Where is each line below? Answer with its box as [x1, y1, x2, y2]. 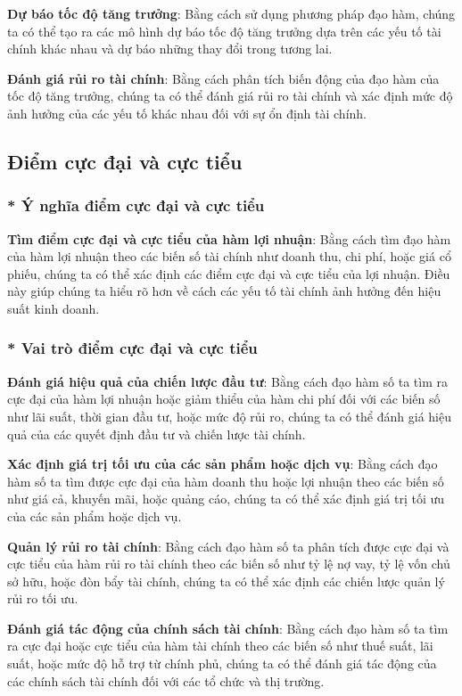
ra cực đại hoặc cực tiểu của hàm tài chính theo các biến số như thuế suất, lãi [7, 636, 433, 655]
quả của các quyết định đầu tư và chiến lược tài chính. [7, 424, 306, 443]
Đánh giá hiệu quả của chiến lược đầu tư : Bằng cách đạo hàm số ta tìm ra [7, 372, 448, 390]
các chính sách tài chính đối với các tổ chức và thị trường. [7, 671, 325, 690]
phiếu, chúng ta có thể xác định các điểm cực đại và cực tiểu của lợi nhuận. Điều [7, 264, 450, 282]
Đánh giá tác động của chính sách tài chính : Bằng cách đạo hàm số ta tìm [7, 618, 449, 637]
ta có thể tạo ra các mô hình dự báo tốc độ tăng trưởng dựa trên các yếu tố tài [7, 21, 441, 40]
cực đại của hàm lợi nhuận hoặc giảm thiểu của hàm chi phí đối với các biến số [7, 389, 441, 408]
